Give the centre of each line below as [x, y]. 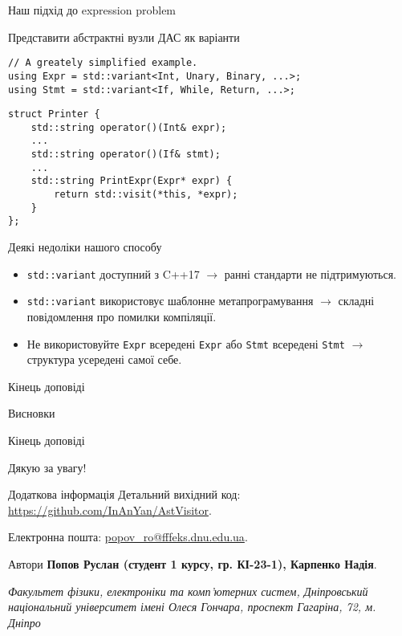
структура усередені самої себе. [104, 359]
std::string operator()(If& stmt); [126, 155]
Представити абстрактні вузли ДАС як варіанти [124, 37]
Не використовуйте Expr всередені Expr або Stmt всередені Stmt [186, 343]
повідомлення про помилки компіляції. [122, 316]
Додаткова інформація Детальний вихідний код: [124, 494]
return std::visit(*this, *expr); [146, 195]
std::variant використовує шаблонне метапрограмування [170, 301]
